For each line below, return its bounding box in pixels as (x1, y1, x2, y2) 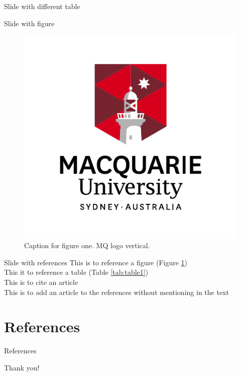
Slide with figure (4, 18, 55, 28)
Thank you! (4, 362, 40, 372)
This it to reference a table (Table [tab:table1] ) (4, 267, 149, 277)
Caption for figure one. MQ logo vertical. (24, 240, 150, 251)
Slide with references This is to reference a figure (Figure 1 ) (4, 257, 188, 267)
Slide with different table (4, 1, 80, 11)
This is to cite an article (4, 277, 78, 287)
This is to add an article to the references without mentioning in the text (4, 286, 229, 297)
